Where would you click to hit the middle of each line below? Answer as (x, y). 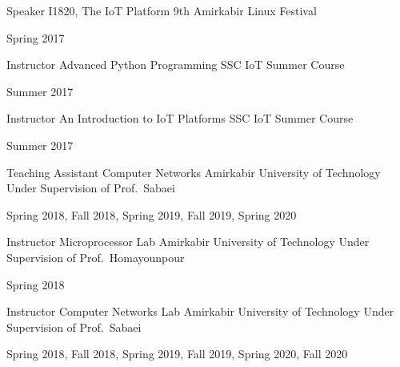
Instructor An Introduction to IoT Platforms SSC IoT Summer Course (180, 118)
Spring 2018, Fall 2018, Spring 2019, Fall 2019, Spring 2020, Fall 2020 (177, 354)
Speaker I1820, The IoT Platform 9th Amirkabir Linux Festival (162, 10)
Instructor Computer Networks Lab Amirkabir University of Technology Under (200, 311)
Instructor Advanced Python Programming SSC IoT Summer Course (176, 65)
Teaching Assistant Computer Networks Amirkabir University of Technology (194, 172)
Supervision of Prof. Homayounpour (96, 257)
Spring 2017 (36, 37)
